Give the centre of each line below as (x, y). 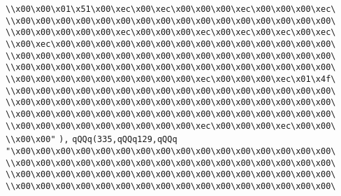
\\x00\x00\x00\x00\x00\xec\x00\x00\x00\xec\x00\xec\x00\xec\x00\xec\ (171, 33)
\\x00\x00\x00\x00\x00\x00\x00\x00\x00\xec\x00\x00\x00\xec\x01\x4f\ (171, 79)
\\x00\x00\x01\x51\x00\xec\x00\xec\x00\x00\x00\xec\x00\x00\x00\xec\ (171, 9)
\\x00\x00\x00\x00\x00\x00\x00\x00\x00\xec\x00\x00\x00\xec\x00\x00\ (171, 126)
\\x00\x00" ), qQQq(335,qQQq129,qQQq (92, 140)
